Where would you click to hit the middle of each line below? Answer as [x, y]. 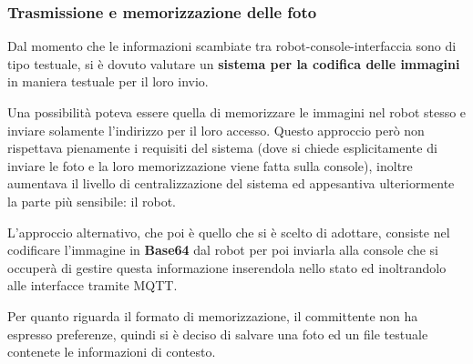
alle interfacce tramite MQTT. [93, 285]
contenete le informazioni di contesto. [112, 352]
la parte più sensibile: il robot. [92, 201]
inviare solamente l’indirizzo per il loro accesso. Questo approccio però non [216, 130]
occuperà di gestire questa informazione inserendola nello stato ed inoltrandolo [227, 267]
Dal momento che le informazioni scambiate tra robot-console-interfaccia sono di [232, 46]
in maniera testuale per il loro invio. [108, 81]
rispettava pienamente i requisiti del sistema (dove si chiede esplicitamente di [222, 148]
